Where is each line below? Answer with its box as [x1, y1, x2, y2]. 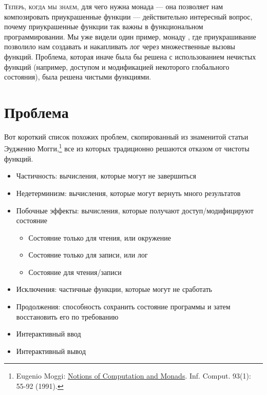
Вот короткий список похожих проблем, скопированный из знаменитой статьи [4, 131, 249, 142]
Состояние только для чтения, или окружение [28, 232, 171, 243]
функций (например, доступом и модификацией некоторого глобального [4, 61, 230, 72]
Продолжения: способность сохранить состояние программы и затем [16, 301, 231, 312]
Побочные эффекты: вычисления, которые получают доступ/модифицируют [16, 205, 254, 215]
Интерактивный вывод [16, 345, 86, 356]
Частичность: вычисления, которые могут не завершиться [16, 170, 196, 181]
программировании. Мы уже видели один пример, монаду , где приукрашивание [4, 31, 256, 42]
